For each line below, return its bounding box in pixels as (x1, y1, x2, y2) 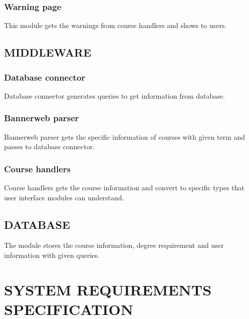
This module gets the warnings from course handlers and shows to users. (4, 20, 227, 31)
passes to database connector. (4, 141, 95, 152)
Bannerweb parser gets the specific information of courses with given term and (4, 131, 245, 142)
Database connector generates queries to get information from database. (4, 90, 225, 101)
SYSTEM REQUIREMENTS (4, 279, 212, 299)
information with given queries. (4, 250, 100, 260)
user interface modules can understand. (4, 192, 124, 202)
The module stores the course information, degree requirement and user (4, 240, 224, 250)
